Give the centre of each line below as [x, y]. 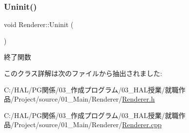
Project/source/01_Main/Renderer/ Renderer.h [84, 99]
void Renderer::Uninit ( [39, 24]
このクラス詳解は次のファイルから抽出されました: [83, 73]
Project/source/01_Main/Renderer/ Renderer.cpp [88, 125]
